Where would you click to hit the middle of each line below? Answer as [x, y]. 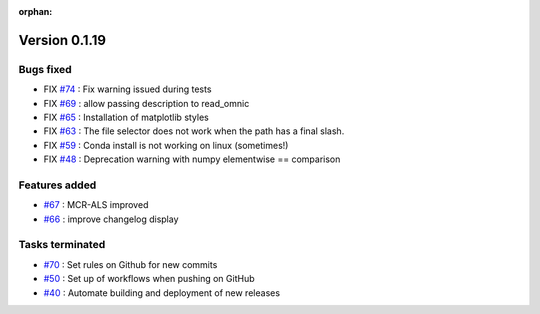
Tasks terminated [62, 245]
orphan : [35, 11]
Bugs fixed [45, 69]
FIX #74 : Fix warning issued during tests [127, 89]
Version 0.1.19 [62, 40]
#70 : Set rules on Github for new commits [130, 264]
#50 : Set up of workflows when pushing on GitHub [149, 279]
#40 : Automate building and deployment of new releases [161, 292]
